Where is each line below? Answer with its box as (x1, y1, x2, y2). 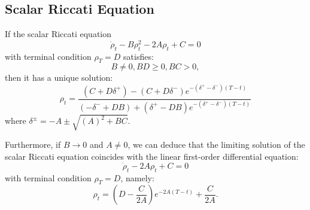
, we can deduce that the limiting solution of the (127, 138, 305, 151)
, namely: (120, 171, 154, 184)
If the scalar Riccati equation (5, 28, 112, 40)
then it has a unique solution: (5, 71, 113, 84)
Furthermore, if (5, 138, 61, 151)
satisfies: (123, 50, 154, 62)
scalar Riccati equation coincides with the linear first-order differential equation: (5, 150, 299, 163)
